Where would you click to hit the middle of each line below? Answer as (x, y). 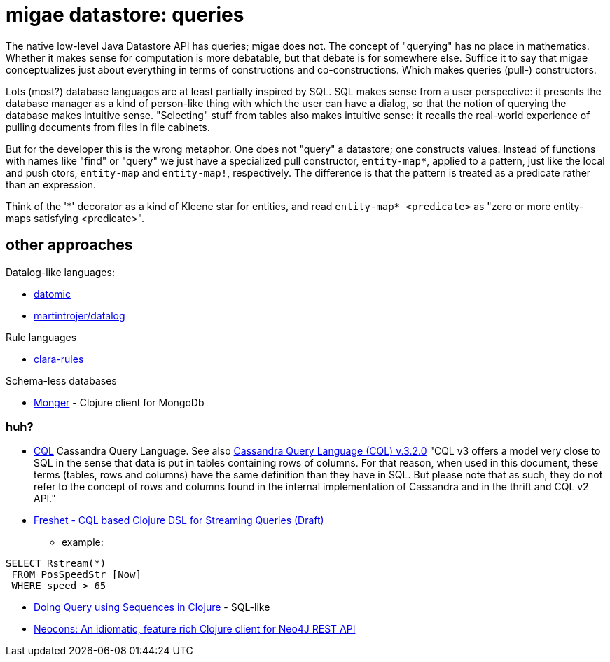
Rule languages (41, 337)
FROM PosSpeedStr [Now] (76, 575)
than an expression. (51, 184)
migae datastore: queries (125, 15)
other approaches (69, 245)
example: (83, 542)
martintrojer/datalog (79, 315)
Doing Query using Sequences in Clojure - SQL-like (152, 607)
